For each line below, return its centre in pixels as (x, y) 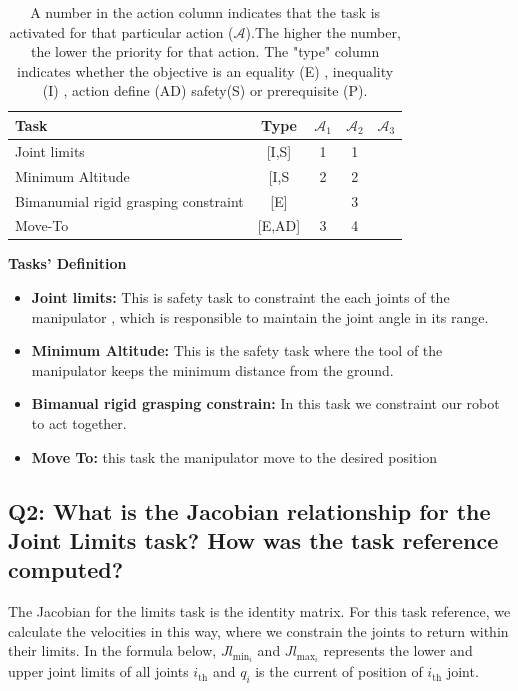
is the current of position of (339, 671)
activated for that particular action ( (121, 31)
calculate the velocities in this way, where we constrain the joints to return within (258, 630)
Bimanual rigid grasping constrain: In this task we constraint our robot (265, 403)
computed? (66, 569)
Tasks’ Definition (67, 263)
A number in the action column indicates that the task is (205, 12)
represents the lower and (398, 650)
